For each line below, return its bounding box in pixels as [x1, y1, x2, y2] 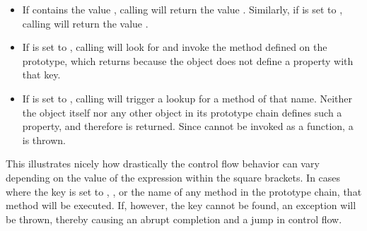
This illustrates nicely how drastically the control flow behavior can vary [6, 156, 320, 171]
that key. [22, 67, 61, 82]
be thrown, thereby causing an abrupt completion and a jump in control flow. [6, 211, 342, 226]
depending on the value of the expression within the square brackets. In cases [6, 170, 341, 184]
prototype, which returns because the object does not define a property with [22, 53, 354, 68]
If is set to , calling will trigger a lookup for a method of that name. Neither [22, 90, 352, 105]
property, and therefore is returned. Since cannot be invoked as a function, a [22, 119, 354, 134]
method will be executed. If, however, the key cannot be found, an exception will [6, 198, 356, 213]
